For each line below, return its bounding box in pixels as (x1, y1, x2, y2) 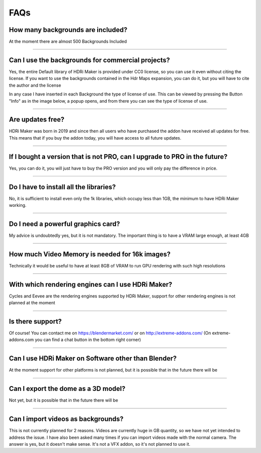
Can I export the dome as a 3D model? (9, 385, 126, 393)
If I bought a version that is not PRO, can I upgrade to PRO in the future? (9, 153, 228, 161)
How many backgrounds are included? (9, 26, 128, 34)
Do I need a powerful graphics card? (9, 219, 120, 228)
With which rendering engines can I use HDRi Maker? (9, 280, 173, 288)
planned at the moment (9, 300, 56, 306)
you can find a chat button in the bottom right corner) (34, 337, 141, 343)
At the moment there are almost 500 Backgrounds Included (9, 39, 127, 45)
